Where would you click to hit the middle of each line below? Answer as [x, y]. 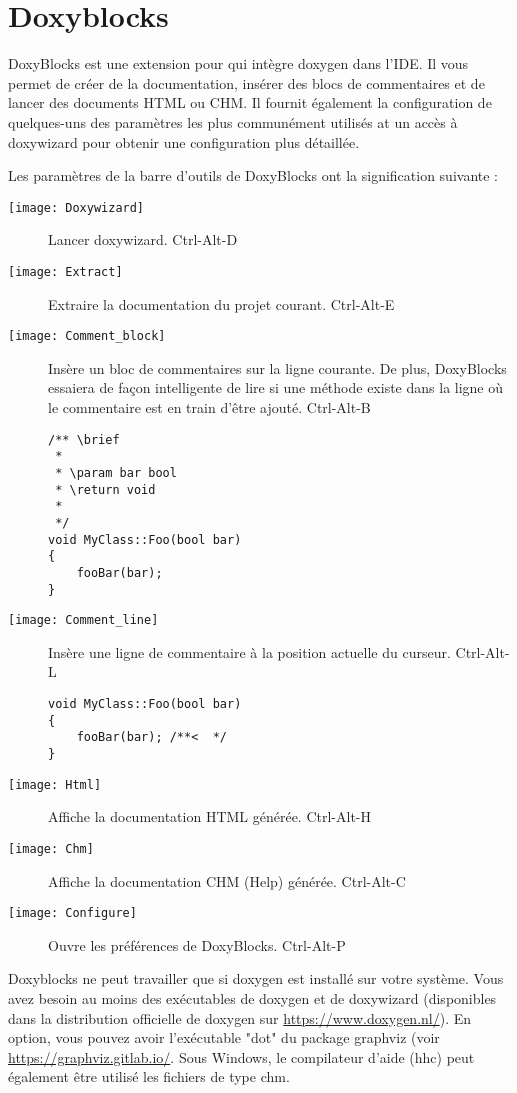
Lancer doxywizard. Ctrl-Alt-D [143, 239]
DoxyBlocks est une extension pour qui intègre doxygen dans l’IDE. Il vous [238, 63]
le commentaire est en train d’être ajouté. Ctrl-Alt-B [209, 407]
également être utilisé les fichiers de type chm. [149, 1076]
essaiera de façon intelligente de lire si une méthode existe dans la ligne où [276, 387]
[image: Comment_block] [87, 336]
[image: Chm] [51, 848]
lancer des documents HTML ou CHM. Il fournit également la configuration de [250, 102]
